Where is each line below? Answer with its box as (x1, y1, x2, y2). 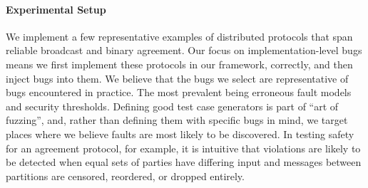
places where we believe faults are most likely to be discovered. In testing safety (6, 126, 354, 141)
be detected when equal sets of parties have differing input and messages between (6, 155, 362, 169)
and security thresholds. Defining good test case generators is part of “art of (6, 98, 339, 113)
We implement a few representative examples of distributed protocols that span (6, 28, 353, 43)
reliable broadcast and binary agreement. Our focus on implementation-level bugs (6, 43, 362, 58)
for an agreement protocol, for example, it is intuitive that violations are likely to (6, 140, 361, 155)
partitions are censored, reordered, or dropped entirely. (6, 168, 245, 183)
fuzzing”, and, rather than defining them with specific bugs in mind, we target (6, 113, 348, 127)
